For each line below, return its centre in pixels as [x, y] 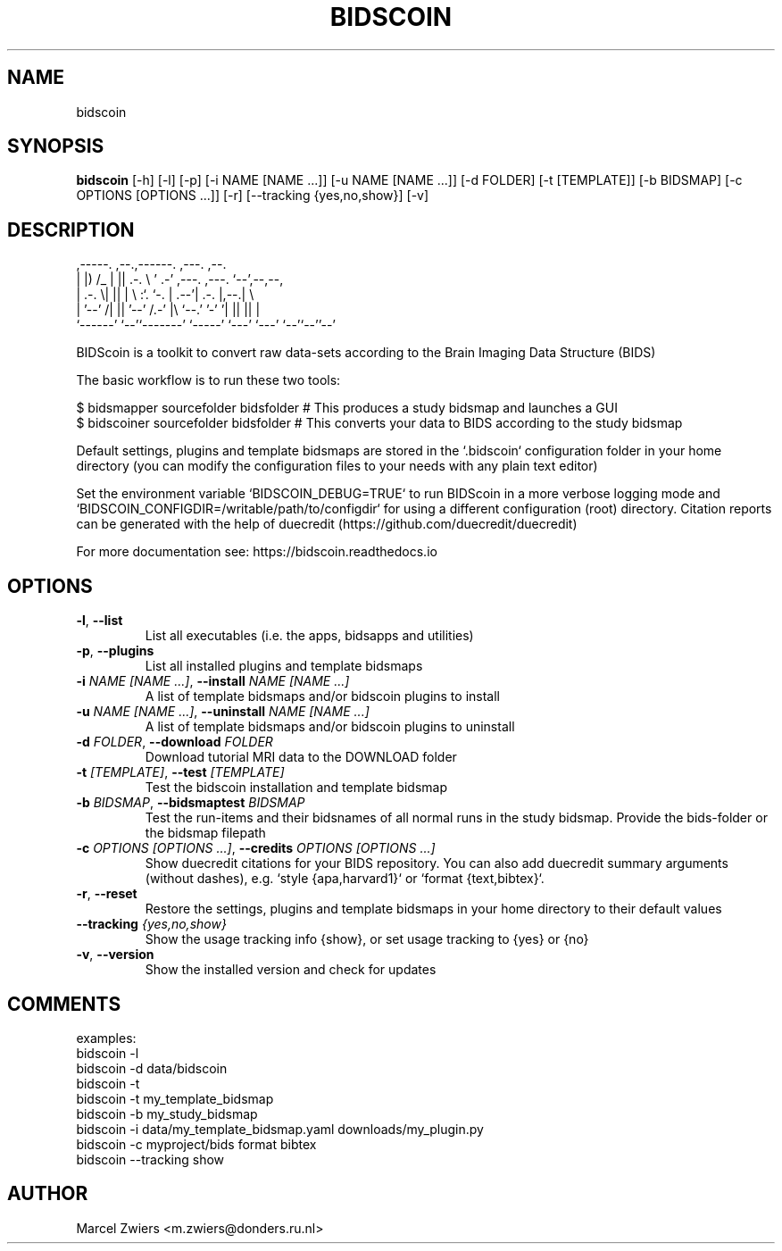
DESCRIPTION [71, 229]
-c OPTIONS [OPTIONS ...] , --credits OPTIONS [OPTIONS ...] [256, 848]
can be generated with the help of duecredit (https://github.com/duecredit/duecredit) [327, 524]
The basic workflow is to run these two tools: [208, 380]
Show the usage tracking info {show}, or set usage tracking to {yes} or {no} [367, 939]
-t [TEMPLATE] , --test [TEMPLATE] [180, 772]
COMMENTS [64, 1004]
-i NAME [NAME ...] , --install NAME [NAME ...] [213, 681]
